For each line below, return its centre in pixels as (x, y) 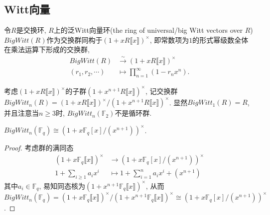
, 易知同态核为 (62, 185)
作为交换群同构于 (74, 39)
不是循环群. (133, 113)
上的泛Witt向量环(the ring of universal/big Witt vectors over (148, 30)
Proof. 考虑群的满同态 (39, 148)
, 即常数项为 (169, 39)
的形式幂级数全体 (220, 39)
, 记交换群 (161, 91)
